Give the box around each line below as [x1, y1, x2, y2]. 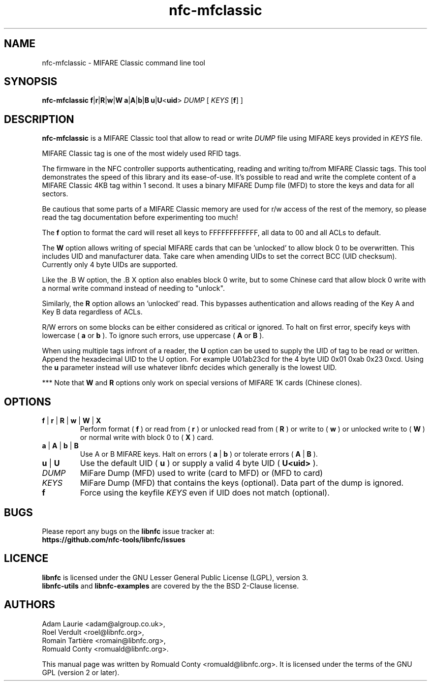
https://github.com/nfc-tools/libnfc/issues [42, 535, 185, 544]
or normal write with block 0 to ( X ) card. [80, 433, 214, 442]
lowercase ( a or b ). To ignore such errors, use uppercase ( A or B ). [42, 331, 264, 340]
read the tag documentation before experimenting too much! [42, 213, 238, 222]
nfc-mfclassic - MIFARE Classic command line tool [42, 58, 205, 67]
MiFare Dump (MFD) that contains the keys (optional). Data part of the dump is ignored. [80, 478, 404, 488]
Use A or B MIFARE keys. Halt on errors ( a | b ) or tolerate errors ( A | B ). [80, 450, 318, 459]
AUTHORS [4, 598, 56, 611]
